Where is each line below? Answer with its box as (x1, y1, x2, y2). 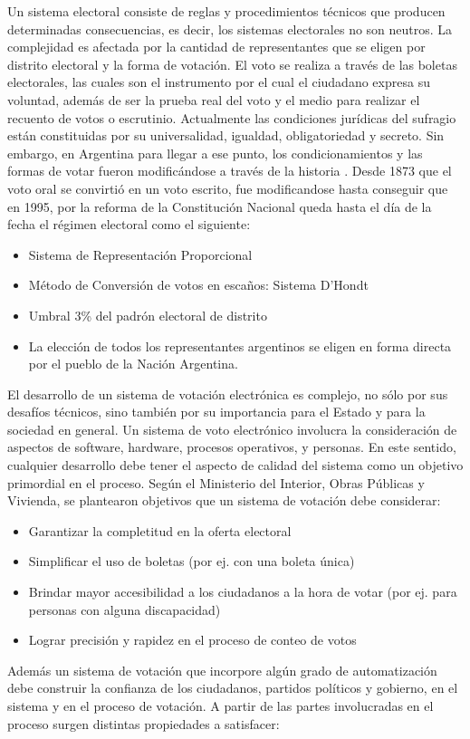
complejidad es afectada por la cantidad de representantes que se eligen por (7, 37, 426, 56)
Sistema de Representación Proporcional (28, 245, 253, 264)
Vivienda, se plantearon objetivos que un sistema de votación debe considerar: (7, 491, 441, 510)
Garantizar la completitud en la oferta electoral (28, 521, 292, 540)
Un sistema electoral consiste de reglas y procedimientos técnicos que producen (7, 2, 446, 20)
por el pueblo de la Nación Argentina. (28, 354, 238, 373)
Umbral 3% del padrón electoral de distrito (28, 305, 267, 324)
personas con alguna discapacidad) (28, 600, 221, 619)
